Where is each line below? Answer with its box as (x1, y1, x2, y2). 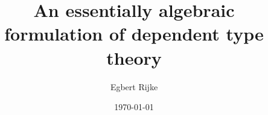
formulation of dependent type (4, 21, 264, 46)
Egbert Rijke (110, 80, 158, 93)
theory (106, 45, 162, 70)
